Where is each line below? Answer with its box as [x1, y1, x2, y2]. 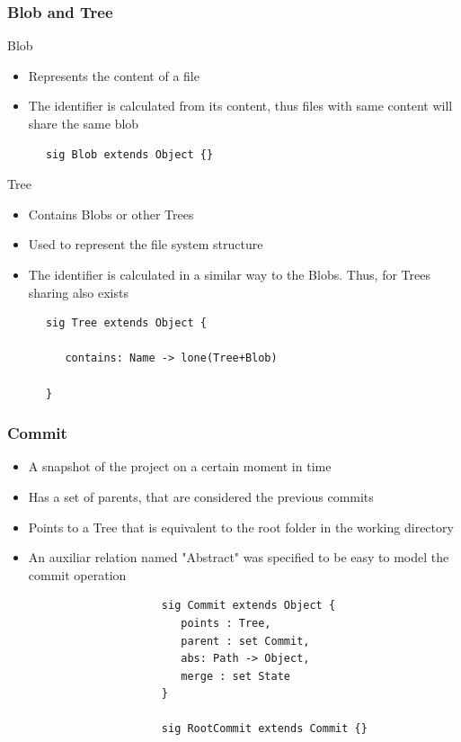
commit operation [28, 565, 127, 584]
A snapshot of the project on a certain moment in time [28, 457, 332, 476]
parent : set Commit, [181, 634, 310, 648]
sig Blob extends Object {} [45, 148, 214, 161]
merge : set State [181, 669, 290, 683]
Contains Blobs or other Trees [28, 204, 194, 223]
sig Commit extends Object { [161, 599, 336, 612]
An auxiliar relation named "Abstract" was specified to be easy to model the [28, 548, 449, 567]
